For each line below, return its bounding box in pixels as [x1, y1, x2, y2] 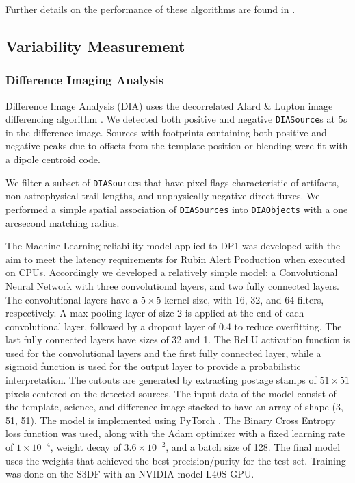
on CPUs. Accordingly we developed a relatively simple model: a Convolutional [5, 265, 338, 280]
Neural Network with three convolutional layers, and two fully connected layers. [5, 278, 340, 293]
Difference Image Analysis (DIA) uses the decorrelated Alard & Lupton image [5, 98, 333, 112]
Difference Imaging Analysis [5, 71, 164, 88]
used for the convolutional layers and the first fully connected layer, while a [5, 345, 321, 360]
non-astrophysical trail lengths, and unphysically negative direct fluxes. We [5, 188, 320, 203]
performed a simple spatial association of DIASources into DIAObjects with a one [5, 201, 348, 216]
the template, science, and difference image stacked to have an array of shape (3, [5, 399, 343, 414]
